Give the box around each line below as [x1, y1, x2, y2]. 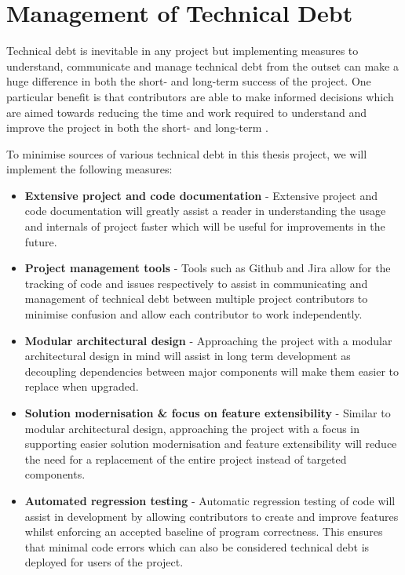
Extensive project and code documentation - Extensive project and [24, 187, 378, 203]
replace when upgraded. [24, 378, 139, 395]
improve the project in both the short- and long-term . [6, 119, 268, 136]
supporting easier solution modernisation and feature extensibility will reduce [24, 435, 397, 452]
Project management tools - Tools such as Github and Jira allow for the [24, 260, 391, 276]
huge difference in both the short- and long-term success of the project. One [6, 73, 371, 89]
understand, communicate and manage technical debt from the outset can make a [6, 57, 399, 74]
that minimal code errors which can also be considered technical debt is [24, 538, 370, 555]
